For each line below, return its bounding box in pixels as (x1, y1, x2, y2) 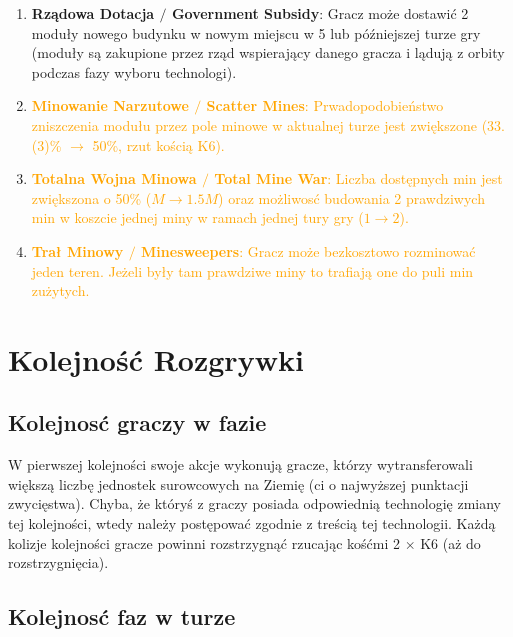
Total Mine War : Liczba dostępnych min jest (214, 168, 503, 189)
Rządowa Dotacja (31, 3, 155, 23)
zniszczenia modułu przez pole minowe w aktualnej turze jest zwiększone (31, 114, 477, 135)
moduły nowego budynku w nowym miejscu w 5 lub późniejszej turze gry (31, 22, 481, 43)
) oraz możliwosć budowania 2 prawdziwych (218, 187, 485, 208)
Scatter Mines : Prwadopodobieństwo (206, 95, 444, 116)
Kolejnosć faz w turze (8, 601, 236, 632)
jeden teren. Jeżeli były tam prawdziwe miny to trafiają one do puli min (31, 260, 474, 281)
